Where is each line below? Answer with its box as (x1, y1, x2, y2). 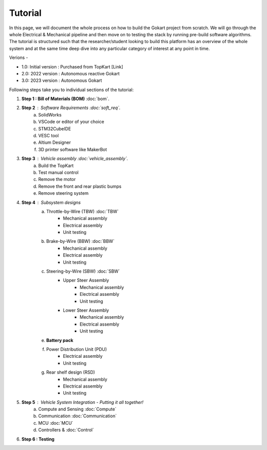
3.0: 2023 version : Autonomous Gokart (21, 77, 102, 84)
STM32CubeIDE (38, 125, 71, 131)
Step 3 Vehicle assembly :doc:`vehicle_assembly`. (21, 156, 129, 162)
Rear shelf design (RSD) (46, 369, 95, 375)
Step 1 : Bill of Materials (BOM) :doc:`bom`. (21, 96, 110, 102)
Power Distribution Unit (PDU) (46, 346, 107, 352)
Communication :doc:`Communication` (38, 413, 117, 419)
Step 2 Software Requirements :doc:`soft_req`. (21, 105, 121, 111)
